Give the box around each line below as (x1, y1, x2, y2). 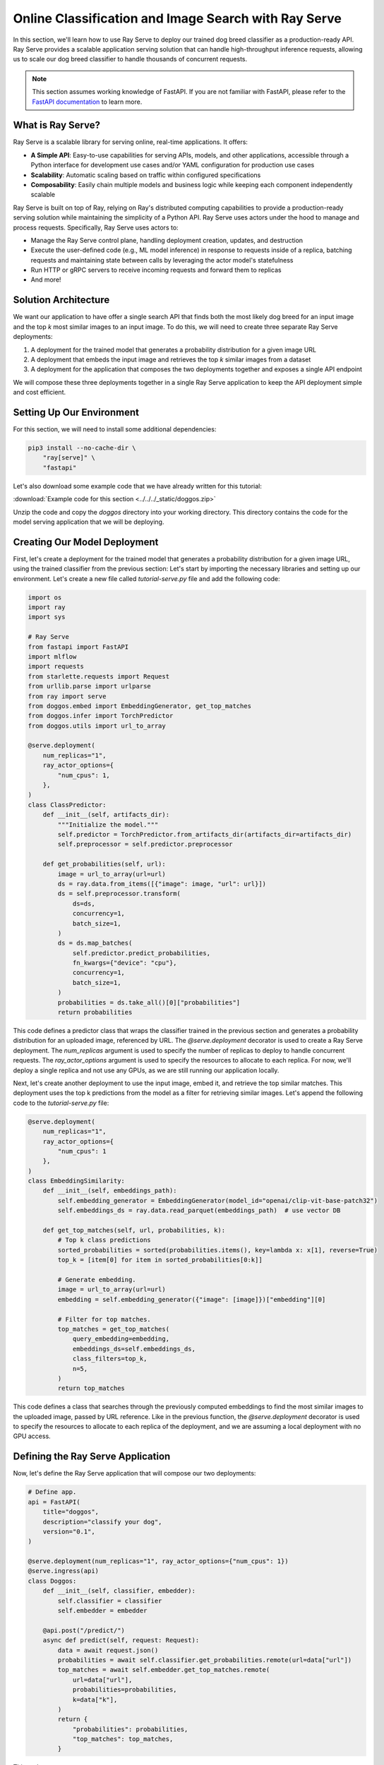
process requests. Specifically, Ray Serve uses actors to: (13, 223, 179, 232)
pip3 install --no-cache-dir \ (28, 444, 137, 452)
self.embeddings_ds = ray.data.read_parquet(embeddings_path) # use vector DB (57, 1207, 341, 1214)
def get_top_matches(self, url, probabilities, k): (42, 1226, 226, 1235)
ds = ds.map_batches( (57, 939, 133, 947)
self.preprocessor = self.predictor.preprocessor (57, 840, 233, 849)
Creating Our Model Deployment (13, 536, 159, 548)
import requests (28, 662, 85, 671)
